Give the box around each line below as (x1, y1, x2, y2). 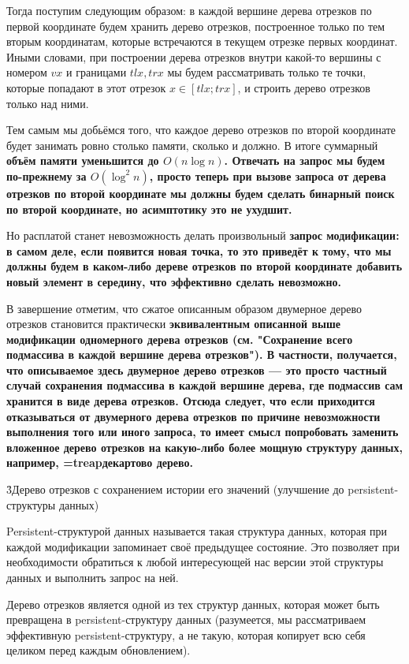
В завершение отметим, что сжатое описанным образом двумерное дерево (6, 300, 363, 316)
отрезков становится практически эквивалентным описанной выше (6, 315, 340, 332)
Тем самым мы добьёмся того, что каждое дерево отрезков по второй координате (6, 121, 396, 138)
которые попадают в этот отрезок (6, 79, 166, 95)
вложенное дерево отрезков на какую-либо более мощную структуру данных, (6, 438, 403, 455)
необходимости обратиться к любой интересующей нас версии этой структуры (6, 554, 384, 570)
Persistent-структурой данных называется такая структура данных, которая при (6, 523, 388, 539)
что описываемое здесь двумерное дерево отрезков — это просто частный (6, 361, 387, 378)
